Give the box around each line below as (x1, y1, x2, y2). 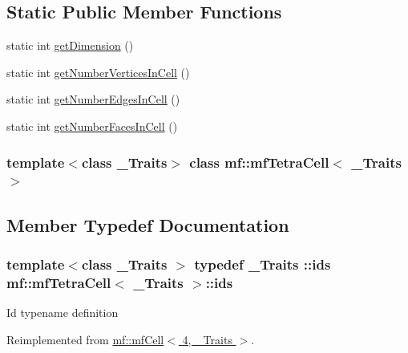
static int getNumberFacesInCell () (6, 117, 178, 134)
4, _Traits (182, 331, 232, 347)
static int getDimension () (6, 37, 134, 54)
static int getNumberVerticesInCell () (6, 63, 190, 80)
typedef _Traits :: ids (194, 254, 331, 274)
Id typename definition (6, 304, 119, 321)
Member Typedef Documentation (6, 212, 289, 237)
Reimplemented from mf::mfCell (6, 331, 164, 347)
